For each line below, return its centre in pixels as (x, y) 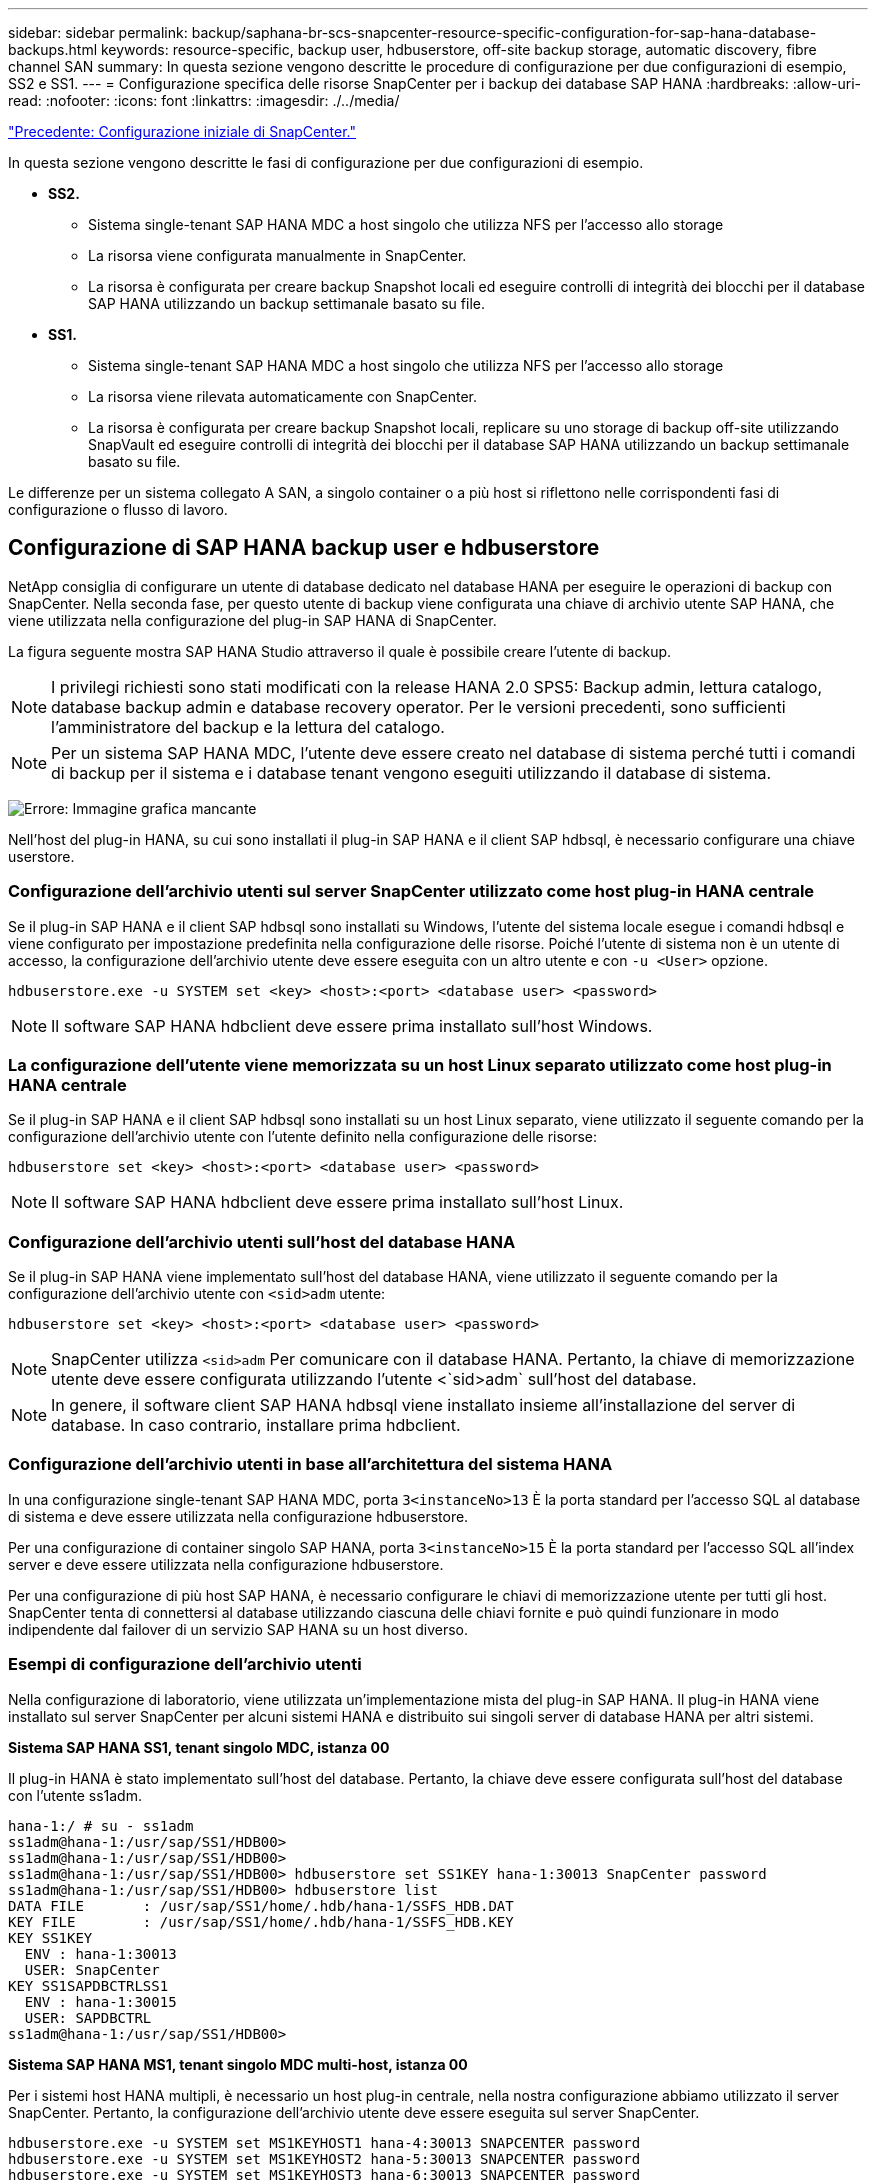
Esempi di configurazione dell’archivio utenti (185, 1664)
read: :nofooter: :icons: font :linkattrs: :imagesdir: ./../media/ (204, 100)
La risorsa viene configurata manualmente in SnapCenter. (277, 255)
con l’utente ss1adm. (75, 1795)
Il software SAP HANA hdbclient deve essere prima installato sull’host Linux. (337, 1202)
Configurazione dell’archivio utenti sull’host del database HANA (262, 1241)
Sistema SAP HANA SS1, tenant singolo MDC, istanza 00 (199, 1747)
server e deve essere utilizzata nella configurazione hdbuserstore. (226, 1564)
